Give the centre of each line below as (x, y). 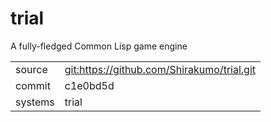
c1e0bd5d (89, 85)
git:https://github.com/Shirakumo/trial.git (160, 69)
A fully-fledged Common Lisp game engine (99, 46)
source (31, 69)
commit (33, 85)
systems (35, 102)
